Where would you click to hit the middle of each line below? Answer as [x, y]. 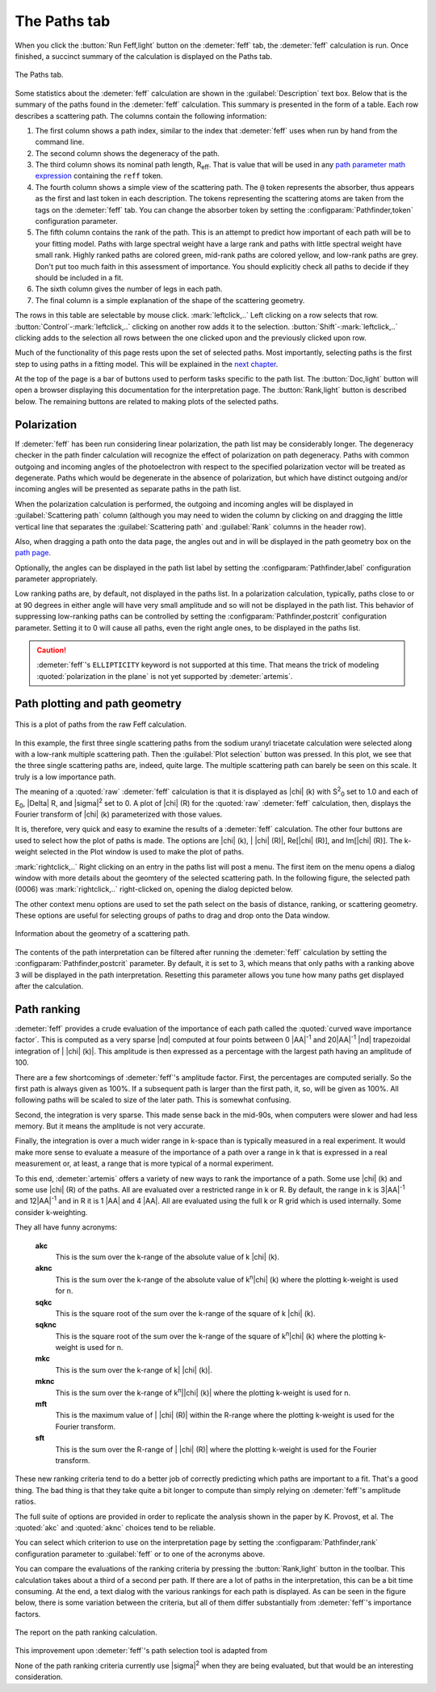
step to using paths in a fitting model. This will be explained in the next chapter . [147, 364]
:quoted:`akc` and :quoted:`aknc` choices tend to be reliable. [115, 1527]
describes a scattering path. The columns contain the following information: [141, 116]
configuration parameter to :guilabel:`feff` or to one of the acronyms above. [140, 1554]
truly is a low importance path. [65, 777]
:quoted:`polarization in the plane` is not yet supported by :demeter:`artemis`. [165, 676]
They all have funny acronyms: [66, 1227]
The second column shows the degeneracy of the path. [127, 153]
